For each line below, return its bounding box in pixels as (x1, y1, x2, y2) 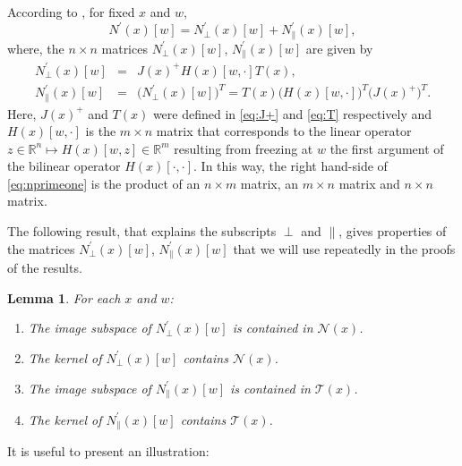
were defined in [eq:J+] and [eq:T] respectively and (152, 104, 432, 123)
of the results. (7, 258, 82, 277)
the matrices (7, 239, 75, 258)
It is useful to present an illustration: (7, 442, 210, 461)
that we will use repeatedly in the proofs (233, 239, 456, 258)
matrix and (338, 174, 400, 192)
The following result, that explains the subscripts (7, 222, 277, 241)
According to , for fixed (7, 3, 135, 21)
